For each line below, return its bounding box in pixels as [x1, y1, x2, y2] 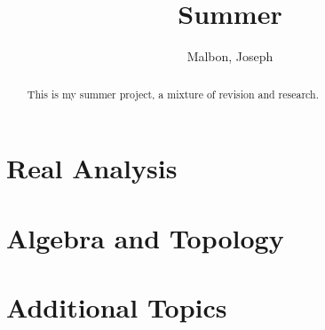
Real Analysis [6, 150, 178, 186]
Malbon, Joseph [186, 47, 273, 66]
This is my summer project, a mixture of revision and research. [27, 86, 319, 101]
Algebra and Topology [6, 219, 284, 255]
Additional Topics [6, 288, 227, 325]
